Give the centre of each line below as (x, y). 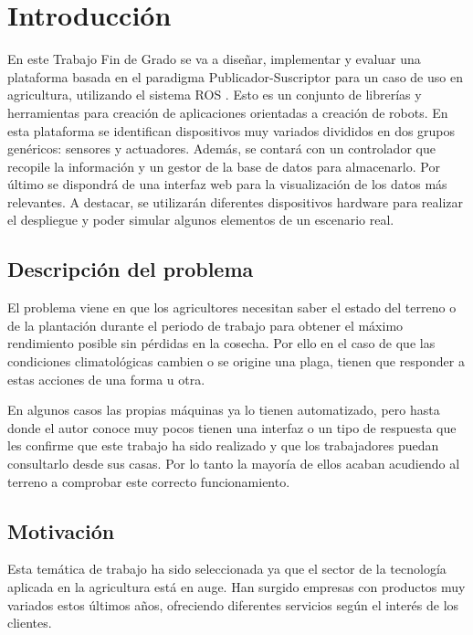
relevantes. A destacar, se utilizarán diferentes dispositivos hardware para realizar (236, 201)
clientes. (30, 623)
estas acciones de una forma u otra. (106, 379)
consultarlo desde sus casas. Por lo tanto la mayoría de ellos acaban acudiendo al (234, 464)
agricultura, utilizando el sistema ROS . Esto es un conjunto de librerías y (215, 95)
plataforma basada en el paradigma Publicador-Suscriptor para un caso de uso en (235, 76)
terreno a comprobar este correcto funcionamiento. (149, 481)
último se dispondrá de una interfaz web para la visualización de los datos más (227, 184)
